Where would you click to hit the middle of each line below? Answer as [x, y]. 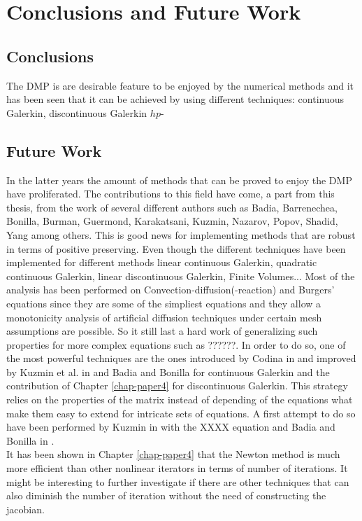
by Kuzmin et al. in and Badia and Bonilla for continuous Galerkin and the [168, 371]
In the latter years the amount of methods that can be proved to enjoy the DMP [179, 180]
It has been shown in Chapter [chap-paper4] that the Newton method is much [173, 454]
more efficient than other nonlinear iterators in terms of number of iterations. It [177, 468]
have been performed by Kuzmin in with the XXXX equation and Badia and [171, 427]
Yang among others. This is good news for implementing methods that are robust [181, 234]
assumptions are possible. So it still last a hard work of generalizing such [162, 331]
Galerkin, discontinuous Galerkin [77, 112]
